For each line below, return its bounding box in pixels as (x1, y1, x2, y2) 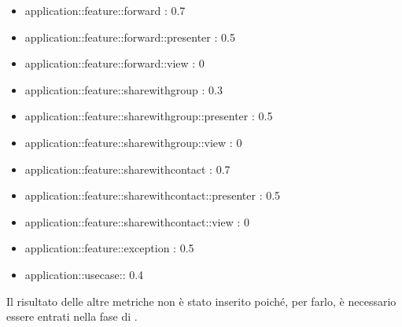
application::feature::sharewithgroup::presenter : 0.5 (24, 108, 273, 124)
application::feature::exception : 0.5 (24, 240, 194, 256)
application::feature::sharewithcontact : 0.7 (24, 160, 231, 177)
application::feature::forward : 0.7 (24, 2, 186, 18)
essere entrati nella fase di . (6, 308, 138, 325)
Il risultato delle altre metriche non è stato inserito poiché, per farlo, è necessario (6, 292, 396, 309)
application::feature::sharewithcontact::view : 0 (24, 213, 250, 230)
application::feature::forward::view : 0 (24, 55, 205, 72)
